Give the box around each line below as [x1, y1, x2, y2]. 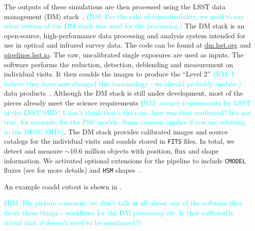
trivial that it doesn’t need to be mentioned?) [4, 217, 141, 227]
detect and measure [4, 145, 63, 155]
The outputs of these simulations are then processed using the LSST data [4, 1, 226, 11]
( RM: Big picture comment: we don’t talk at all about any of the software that [4, 198, 242, 208]
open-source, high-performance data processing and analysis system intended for [4, 30, 246, 40]
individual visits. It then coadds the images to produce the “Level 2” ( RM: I [4, 69, 234, 79]
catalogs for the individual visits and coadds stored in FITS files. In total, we [4, 136, 235, 146]
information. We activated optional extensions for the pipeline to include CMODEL [4, 155, 246, 165]
